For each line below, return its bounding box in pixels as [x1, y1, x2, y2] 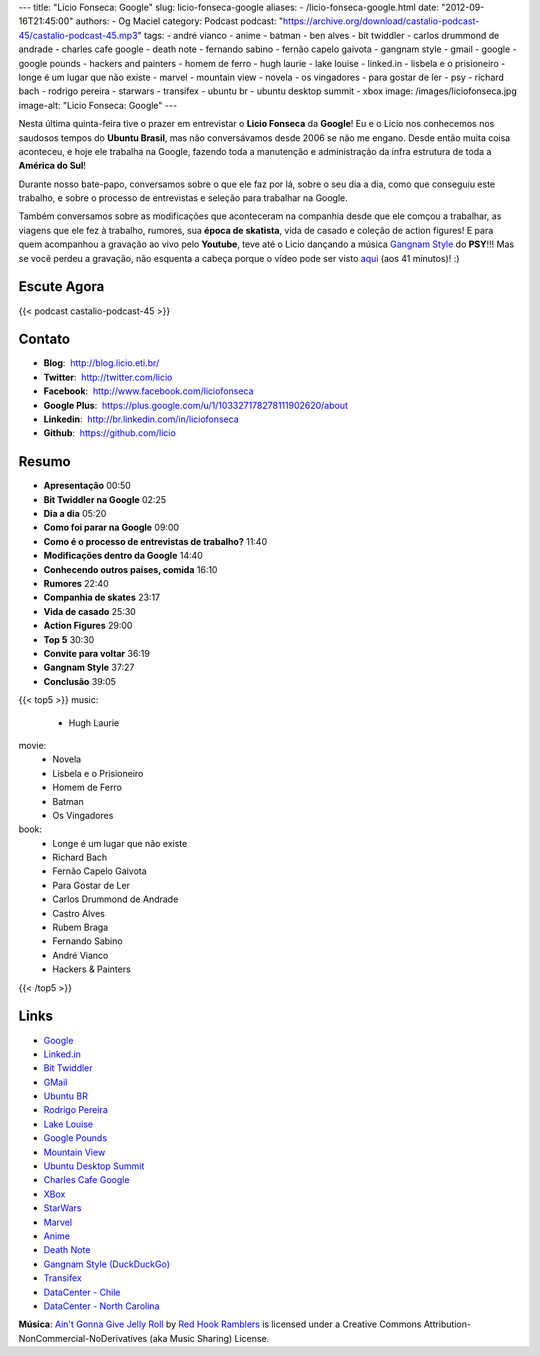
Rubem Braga [52, 921, 109, 934]
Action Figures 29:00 [43, 620, 133, 632]
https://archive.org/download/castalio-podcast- [282, 15, 480, 27]
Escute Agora [18, 278, 105, 295]
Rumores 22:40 [43, 578, 109, 590]
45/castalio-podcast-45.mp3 [18, 29, 139, 41]
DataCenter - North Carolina [43, 1300, 160, 1312]
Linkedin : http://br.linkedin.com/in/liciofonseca [43, 413, 239, 425]
